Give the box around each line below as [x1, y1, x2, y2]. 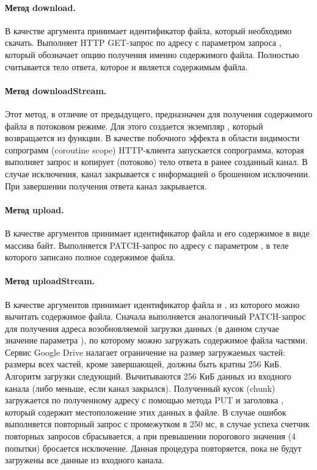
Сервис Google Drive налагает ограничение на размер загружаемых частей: [5, 345, 285, 358]
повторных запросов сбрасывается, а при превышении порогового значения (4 [5, 430, 296, 442]
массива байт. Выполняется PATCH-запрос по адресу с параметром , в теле [5, 238, 289, 251]
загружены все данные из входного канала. [5, 453, 164, 466]
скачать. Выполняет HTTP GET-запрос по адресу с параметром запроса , [5, 36, 282, 49]
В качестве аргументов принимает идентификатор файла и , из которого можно [5, 298, 300, 310]
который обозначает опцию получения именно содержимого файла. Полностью [5, 48, 299, 61]
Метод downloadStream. [5, 84, 107, 97]
